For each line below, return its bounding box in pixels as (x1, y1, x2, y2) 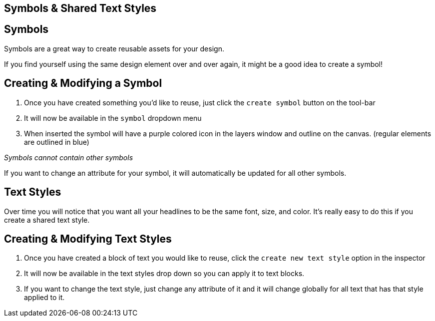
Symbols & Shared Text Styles (4, 2, 157, 14)
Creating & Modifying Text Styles (4, 232, 172, 245)
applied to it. (24, 293, 65, 302)
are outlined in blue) (24, 137, 89, 146)
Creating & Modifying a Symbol (4, 77, 162, 90)
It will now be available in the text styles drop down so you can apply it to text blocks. (24, 269, 305, 278)
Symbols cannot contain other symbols (4, 153, 133, 162)
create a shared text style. (4, 215, 90, 224)
